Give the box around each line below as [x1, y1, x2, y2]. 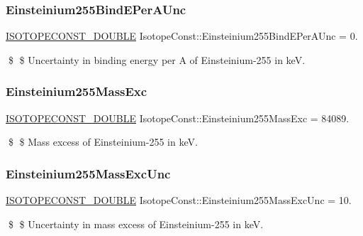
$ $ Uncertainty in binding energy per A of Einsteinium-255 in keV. [8, 52, 306, 67]
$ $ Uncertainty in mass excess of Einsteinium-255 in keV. [8, 216, 264, 231]
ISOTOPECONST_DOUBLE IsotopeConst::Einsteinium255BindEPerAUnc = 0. [6, 28, 358, 43]
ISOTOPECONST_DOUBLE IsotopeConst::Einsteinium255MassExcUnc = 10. [6, 193, 352, 208]
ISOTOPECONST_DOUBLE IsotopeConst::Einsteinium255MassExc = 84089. [6, 110, 350, 125]
